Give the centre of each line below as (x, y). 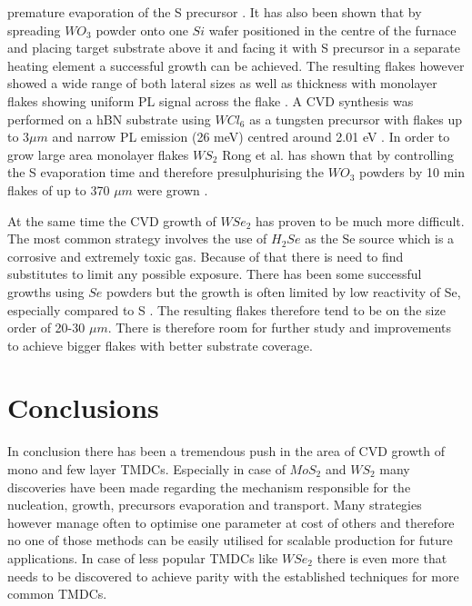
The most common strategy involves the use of (137, 238)
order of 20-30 (46, 328)
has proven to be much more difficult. (360, 220)
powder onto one (142, 30)
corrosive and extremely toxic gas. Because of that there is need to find (206, 256)
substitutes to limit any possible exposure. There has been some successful (215, 274)
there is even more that (382, 557)
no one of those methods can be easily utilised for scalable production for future (230, 540)
